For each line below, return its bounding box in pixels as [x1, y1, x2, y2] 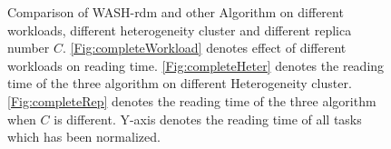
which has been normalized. [7, 127, 161, 146]
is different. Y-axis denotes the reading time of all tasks [54, 109, 362, 128]
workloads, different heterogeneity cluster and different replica [7, 20, 352, 39]
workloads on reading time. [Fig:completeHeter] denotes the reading [7, 55, 385, 74]
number [7, 38, 50, 57]
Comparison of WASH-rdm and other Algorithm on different [7, 3, 344, 21]
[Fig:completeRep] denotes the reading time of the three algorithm [7, 91, 376, 110]
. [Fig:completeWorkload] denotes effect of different [63, 38, 347, 57]
